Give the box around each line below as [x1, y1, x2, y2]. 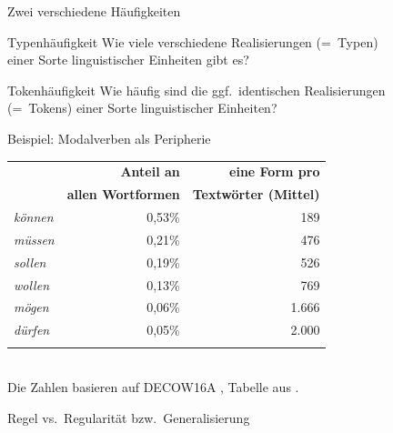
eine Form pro [229, 162, 320, 181]
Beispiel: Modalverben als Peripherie [7, 128, 211, 147]
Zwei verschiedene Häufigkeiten [7, 2, 181, 20]
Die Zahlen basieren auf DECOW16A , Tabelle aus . [7, 378, 299, 397]
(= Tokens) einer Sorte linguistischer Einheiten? [7, 98, 277, 117]
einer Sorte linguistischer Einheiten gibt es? [7, 50, 249, 69]
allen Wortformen [66, 185, 180, 204]
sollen [14, 252, 46, 271]
